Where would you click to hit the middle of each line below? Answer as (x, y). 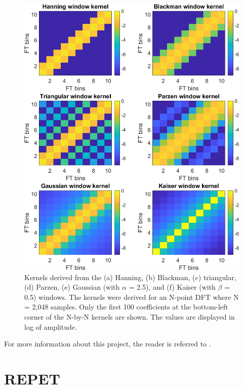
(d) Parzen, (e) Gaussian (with (72, 287)
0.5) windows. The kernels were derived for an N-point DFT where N (132, 297)
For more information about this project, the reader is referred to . (108, 344)
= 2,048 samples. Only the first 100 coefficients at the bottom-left (126, 307)
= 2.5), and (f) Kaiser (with (172, 287)
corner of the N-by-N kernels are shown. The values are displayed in (130, 316)
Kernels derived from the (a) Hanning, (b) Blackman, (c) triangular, (130, 277)
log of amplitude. (51, 326)
